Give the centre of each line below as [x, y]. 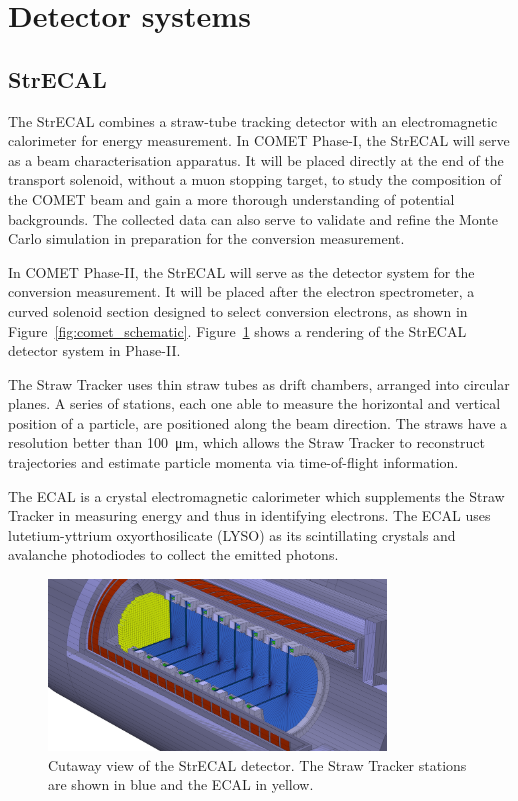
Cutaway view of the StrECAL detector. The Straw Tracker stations [257, 764]
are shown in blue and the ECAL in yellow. [181, 784]
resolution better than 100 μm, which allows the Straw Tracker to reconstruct [246, 442]
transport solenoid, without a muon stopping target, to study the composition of [255, 179]
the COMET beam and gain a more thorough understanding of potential [231, 198]
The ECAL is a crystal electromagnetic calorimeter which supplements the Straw [256, 495]
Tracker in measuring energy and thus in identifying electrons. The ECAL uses [249, 515]
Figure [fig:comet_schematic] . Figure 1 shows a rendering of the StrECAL [237, 330]
